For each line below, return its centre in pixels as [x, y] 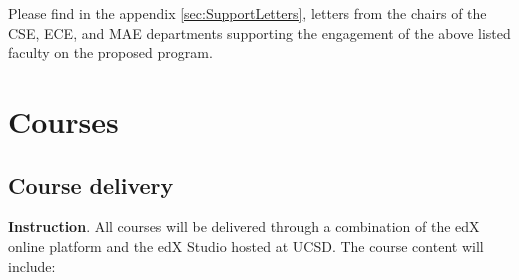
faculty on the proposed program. [110, 52]
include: [32, 265]
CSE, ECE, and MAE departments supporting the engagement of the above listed [259, 32]
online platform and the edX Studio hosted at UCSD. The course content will [246, 245]
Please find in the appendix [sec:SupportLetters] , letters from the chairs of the [247, 13]
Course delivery [91, 184]
